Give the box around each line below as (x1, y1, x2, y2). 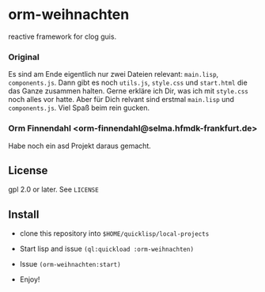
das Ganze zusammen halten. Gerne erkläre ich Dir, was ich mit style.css (8, 86, 249, 96)
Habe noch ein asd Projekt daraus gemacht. (8, 141, 152, 150)
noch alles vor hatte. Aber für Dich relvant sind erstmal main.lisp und (8, 95, 235, 104)
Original (8, 51, 40, 63)
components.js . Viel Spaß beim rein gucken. (8, 103, 150, 112)
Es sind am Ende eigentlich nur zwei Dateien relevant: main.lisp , (8, 70, 219, 79)
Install (8, 207, 40, 221)
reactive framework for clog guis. (8, 32, 117, 41)
